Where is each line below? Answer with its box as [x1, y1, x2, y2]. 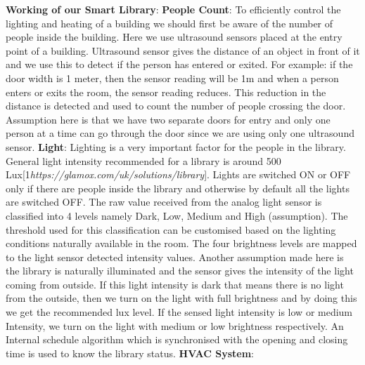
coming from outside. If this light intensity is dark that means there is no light [6, 277, 344, 291]
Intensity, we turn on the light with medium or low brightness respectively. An [6, 318, 344, 333]
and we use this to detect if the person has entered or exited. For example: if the [6, 57, 353, 72]
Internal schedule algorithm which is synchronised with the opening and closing [6, 332, 348, 347]
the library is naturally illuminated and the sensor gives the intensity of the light [6, 263, 354, 278]
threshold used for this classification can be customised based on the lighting [6, 222, 336, 237]
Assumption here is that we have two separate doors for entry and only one [6, 112, 331, 126]
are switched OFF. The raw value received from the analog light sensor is [6, 194, 322, 209]
